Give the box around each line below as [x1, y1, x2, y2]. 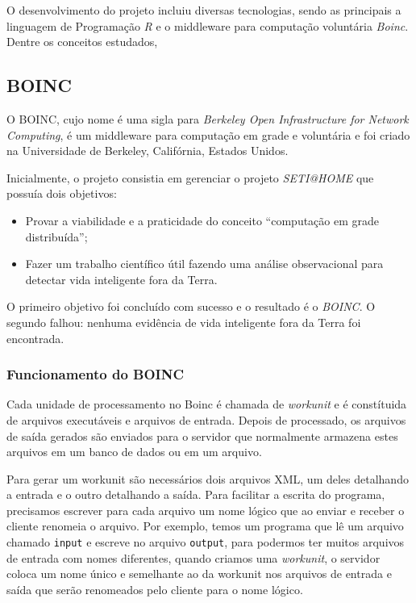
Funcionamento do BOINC [6, 364, 185, 384]
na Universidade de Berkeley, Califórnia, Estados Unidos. [6, 142, 289, 159]
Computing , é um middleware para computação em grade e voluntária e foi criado [6, 126, 410, 143]
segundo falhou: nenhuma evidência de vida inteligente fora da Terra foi [6, 313, 361, 330]
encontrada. [6, 329, 64, 346]
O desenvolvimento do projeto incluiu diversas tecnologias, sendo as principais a [6, 2, 401, 18]
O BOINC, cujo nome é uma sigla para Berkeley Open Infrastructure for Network [6, 110, 409, 127]
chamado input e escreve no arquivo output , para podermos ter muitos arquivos [6, 534, 405, 551]
